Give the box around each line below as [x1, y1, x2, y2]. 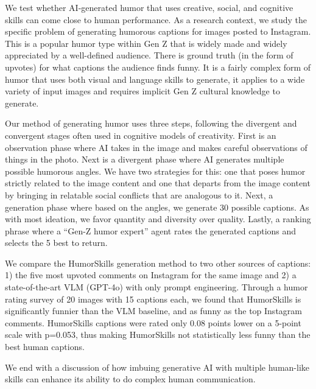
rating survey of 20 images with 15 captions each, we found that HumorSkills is [5, 292, 301, 305]
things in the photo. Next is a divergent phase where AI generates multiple [5, 153, 284, 166]
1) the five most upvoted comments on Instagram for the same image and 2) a [5, 268, 297, 281]
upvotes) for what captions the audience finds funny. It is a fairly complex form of [5, 60, 311, 73]
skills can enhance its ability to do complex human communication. [5, 373, 256, 385]
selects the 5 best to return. [5, 236, 108, 249]
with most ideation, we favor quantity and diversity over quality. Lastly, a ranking [5, 212, 311, 225]
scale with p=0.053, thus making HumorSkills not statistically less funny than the [5, 328, 311, 341]
